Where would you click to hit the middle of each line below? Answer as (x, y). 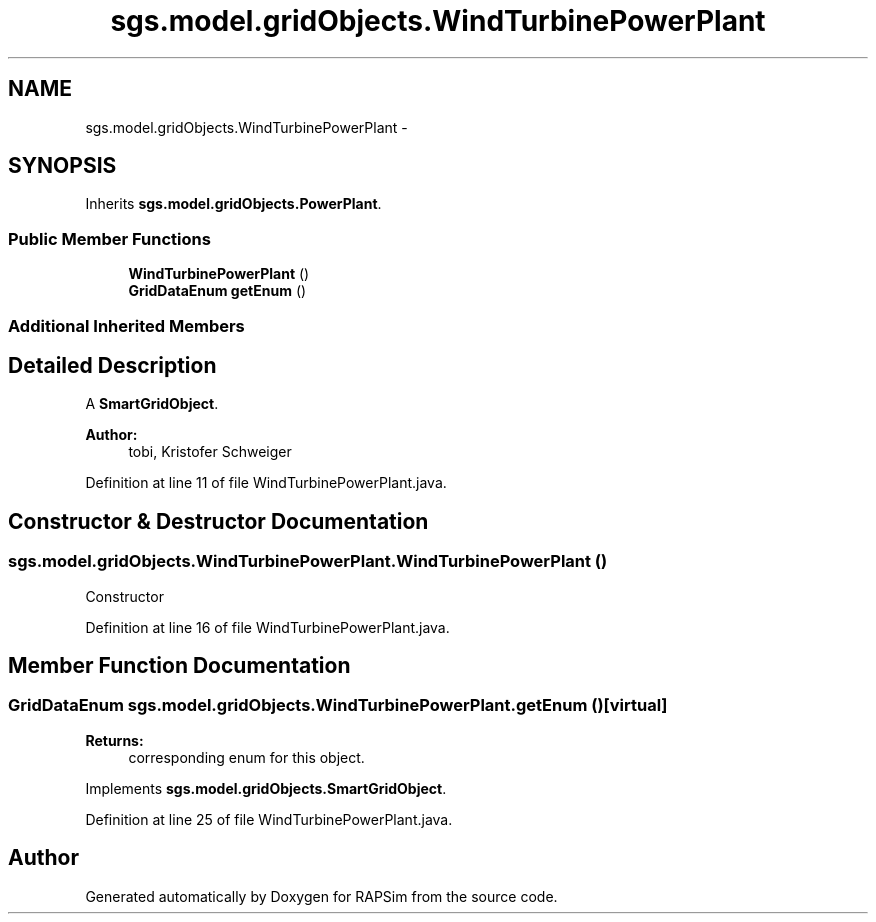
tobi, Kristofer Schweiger (210, 452)
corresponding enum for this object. (246, 757)
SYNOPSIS (62, 166)
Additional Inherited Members (126, 325)
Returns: (114, 740)
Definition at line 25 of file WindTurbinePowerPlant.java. (269, 819)
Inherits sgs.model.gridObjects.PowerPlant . (233, 204)
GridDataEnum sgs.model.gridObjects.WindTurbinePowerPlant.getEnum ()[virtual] (338, 705)
